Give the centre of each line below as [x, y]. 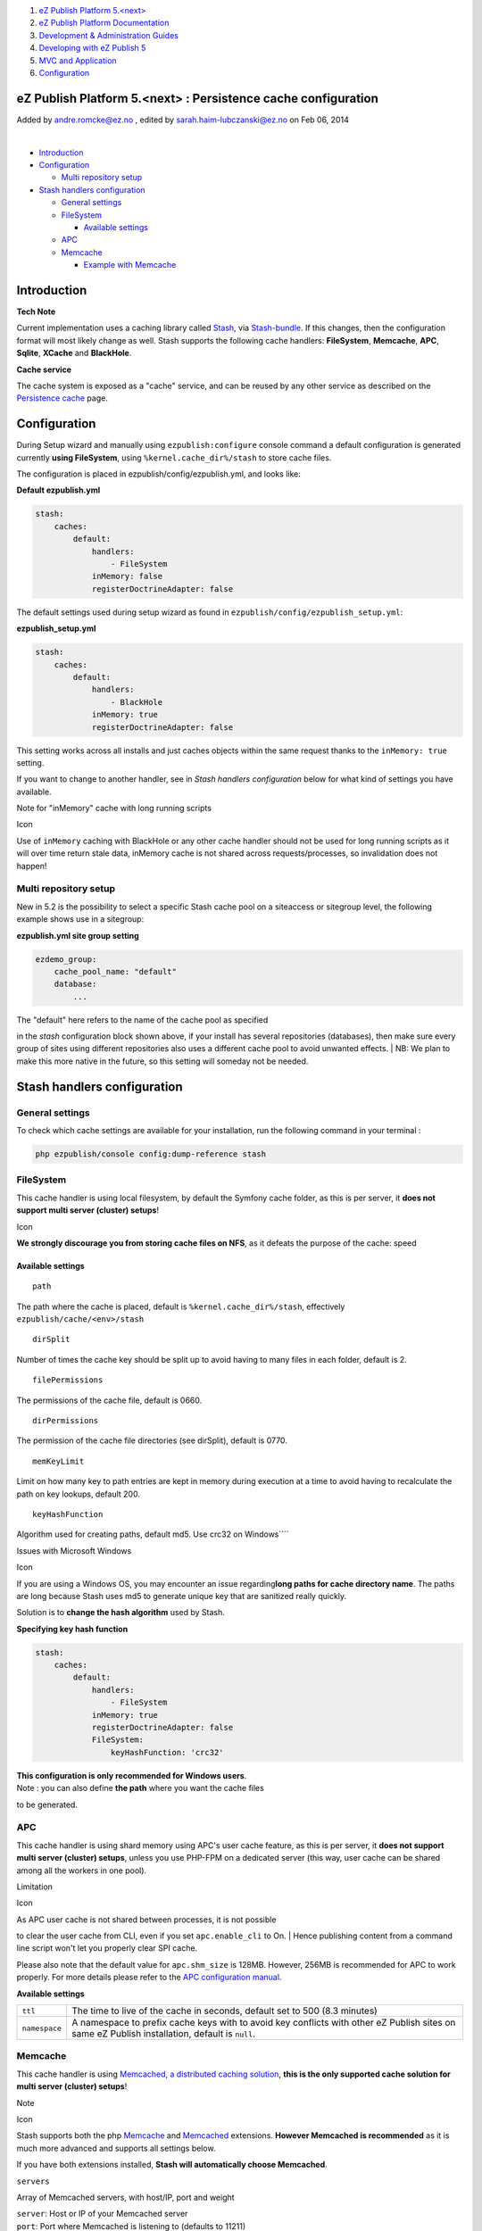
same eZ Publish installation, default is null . [164, 2034]
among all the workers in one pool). [82, 1870]
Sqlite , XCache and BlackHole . [74, 353]
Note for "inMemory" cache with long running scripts [114, 809]
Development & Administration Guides [108, 35]
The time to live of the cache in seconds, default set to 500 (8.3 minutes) [225, 2011]
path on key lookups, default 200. [78, 1494]
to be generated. [47, 1804]
